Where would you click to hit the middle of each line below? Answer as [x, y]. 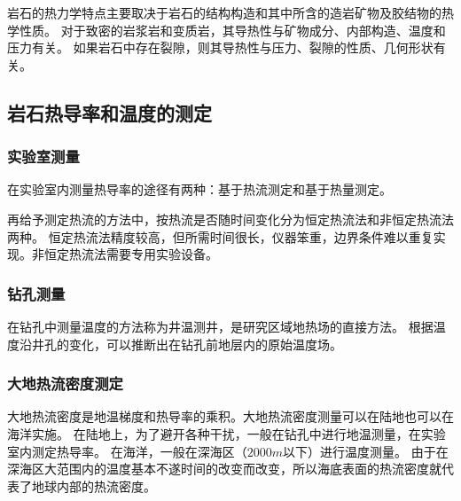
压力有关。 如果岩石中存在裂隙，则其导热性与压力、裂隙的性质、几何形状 [220, 47]
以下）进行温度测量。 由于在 [365, 451]
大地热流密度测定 [65, 384]
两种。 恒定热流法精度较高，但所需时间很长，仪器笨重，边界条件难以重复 [220, 236]
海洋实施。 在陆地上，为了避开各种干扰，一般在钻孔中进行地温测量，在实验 [227, 433]
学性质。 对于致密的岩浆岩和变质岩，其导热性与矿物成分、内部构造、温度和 [227, 30]
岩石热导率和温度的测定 [109, 112]
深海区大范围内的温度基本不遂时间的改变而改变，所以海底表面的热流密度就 [224, 469]
